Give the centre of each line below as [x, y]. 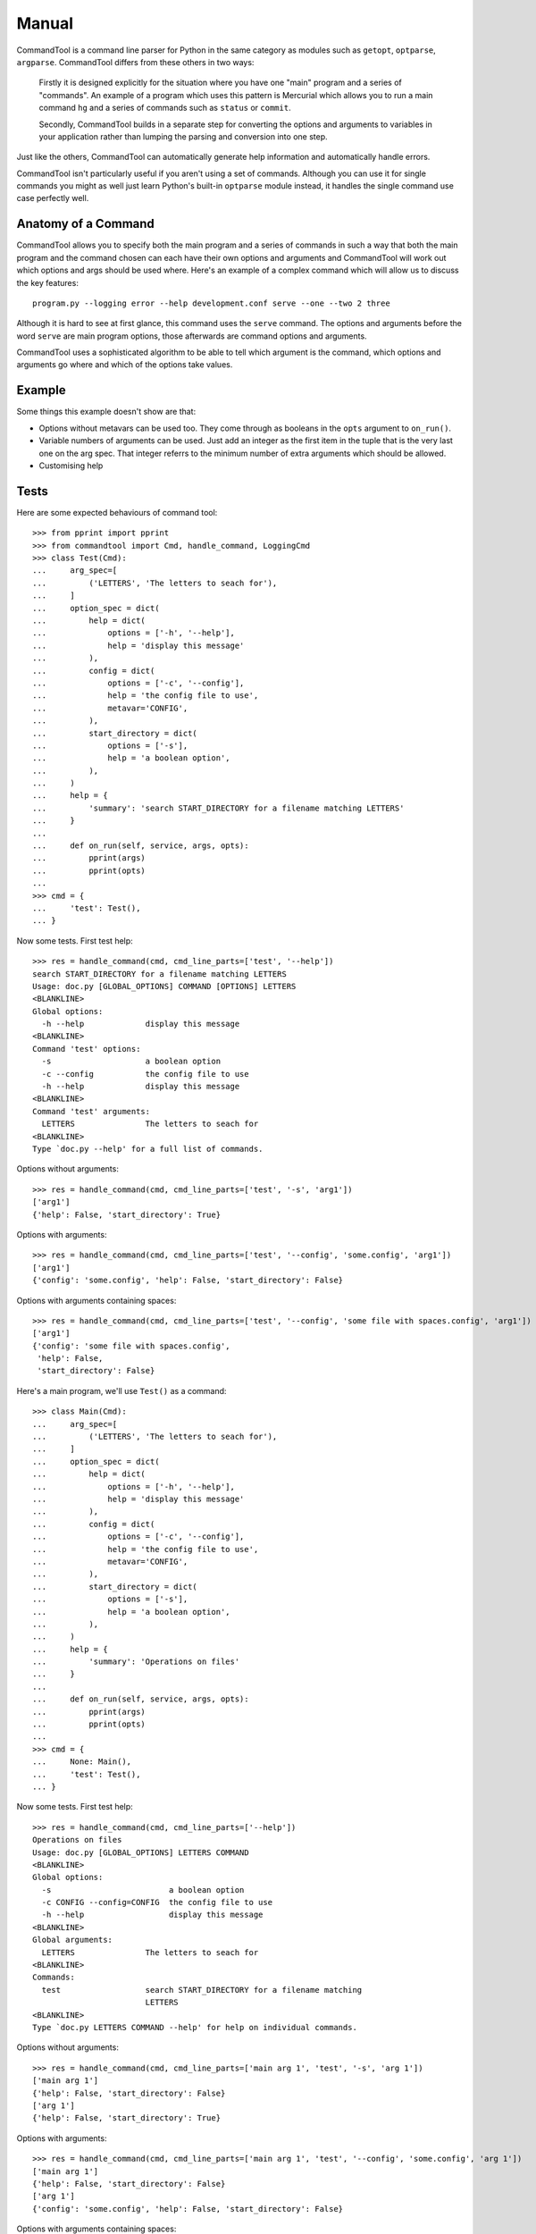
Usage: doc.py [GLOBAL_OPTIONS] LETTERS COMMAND [141, 1852]
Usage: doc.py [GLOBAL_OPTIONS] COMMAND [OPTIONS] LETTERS [164, 986]
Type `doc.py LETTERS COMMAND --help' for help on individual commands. [195, 2027]
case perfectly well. [53, 198]
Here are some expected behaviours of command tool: [117, 512]
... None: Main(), [82, 1762]
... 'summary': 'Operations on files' [136, 1662]
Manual [45, 23]
